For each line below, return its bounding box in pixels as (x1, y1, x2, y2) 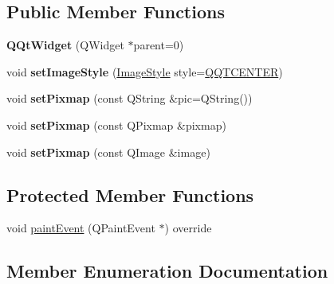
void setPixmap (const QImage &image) (6, 143, 210, 160)
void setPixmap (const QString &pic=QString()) (6, 90, 253, 107)
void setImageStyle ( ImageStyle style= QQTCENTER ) (6, 63, 283, 80)
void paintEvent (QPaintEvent (6, 220, 155, 236)
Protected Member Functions (6, 182, 254, 207)
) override (164, 220, 212, 236)
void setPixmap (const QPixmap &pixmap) (6, 116, 226, 133)
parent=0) (133, 37, 184, 53)
